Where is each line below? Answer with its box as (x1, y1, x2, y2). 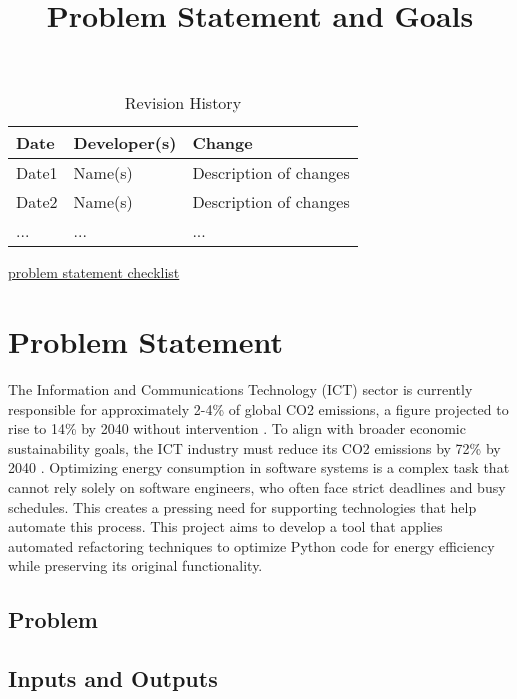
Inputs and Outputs (8, 663, 218, 694)
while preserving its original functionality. (8, 555, 263, 576)
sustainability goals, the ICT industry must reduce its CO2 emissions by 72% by (8, 437, 501, 458)
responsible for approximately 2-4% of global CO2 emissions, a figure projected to (8, 398, 509, 419)
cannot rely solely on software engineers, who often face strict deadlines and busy (8, 477, 506, 498)
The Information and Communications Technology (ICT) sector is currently (8, 379, 473, 400)
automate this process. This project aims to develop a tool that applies (8, 516, 443, 537)
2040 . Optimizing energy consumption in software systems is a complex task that (8, 457, 510, 478)
